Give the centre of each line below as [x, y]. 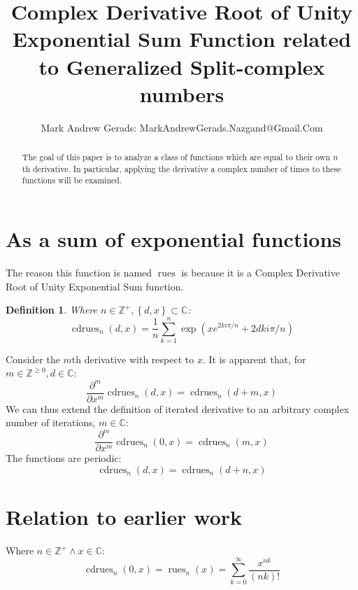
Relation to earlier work [124, 517]
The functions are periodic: [64, 458]
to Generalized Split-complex [182, 66]
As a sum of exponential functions [174, 239]
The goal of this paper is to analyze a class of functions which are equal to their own [176, 157]
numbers [182, 93]
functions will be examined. [72, 180]
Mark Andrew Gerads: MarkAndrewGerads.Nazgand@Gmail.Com [182, 127]
